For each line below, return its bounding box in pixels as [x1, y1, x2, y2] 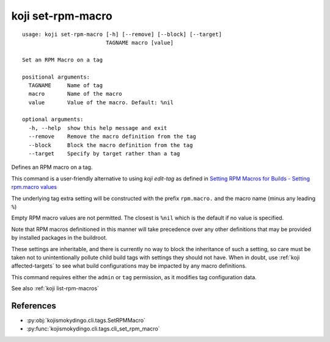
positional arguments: [22, 73, 90, 80]
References [11, 301, 56, 311]
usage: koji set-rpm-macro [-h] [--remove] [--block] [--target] [22, 30, 222, 38]
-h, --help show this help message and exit [28, 124, 167, 131]
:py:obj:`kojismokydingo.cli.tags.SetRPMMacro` [26, 317, 146, 324]
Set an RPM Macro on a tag [22, 56, 103, 63]
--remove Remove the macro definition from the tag [28, 133, 197, 140]
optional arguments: [22, 116, 84, 123]
